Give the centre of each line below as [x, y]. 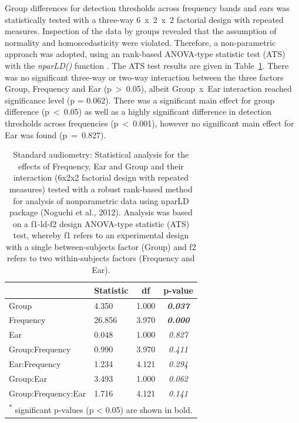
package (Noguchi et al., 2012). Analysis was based [101, 212]
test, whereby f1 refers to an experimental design [101, 235]
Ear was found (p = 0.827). [56, 134]
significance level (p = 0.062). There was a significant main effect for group [140, 100]
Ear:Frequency [35, 363]
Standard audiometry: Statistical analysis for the [101, 154]
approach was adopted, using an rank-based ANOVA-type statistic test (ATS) [145, 54]
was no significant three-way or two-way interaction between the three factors [144, 77]
